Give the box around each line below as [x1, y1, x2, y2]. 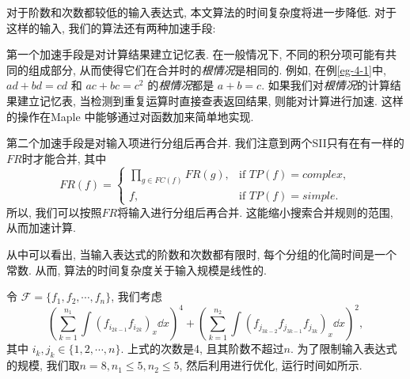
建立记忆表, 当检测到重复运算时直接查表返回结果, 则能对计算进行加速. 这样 [17, 92, 404, 108]
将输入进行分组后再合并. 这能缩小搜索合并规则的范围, [117, 203, 393, 220]
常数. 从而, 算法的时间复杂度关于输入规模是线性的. [6, 261, 267, 278]
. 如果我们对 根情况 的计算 [261, 77, 390, 93]
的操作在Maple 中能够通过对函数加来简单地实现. [6, 108, 254, 124]
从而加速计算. [6, 219, 76, 236]
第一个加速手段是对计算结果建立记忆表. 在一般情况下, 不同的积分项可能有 [6, 46, 386, 63]
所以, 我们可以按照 [6, 203, 102, 220]
